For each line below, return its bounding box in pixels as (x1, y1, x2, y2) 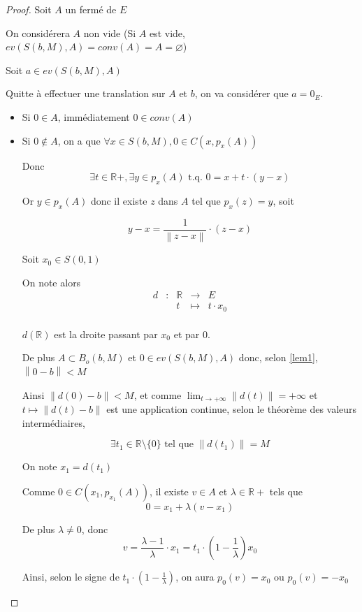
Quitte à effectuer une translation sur (6, 86, 166, 101)
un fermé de (65, 2, 117, 16)
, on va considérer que (194, 86, 289, 101)
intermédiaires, (22, 415, 85, 430)
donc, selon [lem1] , (238, 350, 318, 365)
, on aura (175, 569, 215, 584)
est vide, (149, 25, 185, 40)
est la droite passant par (54, 326, 158, 341)
